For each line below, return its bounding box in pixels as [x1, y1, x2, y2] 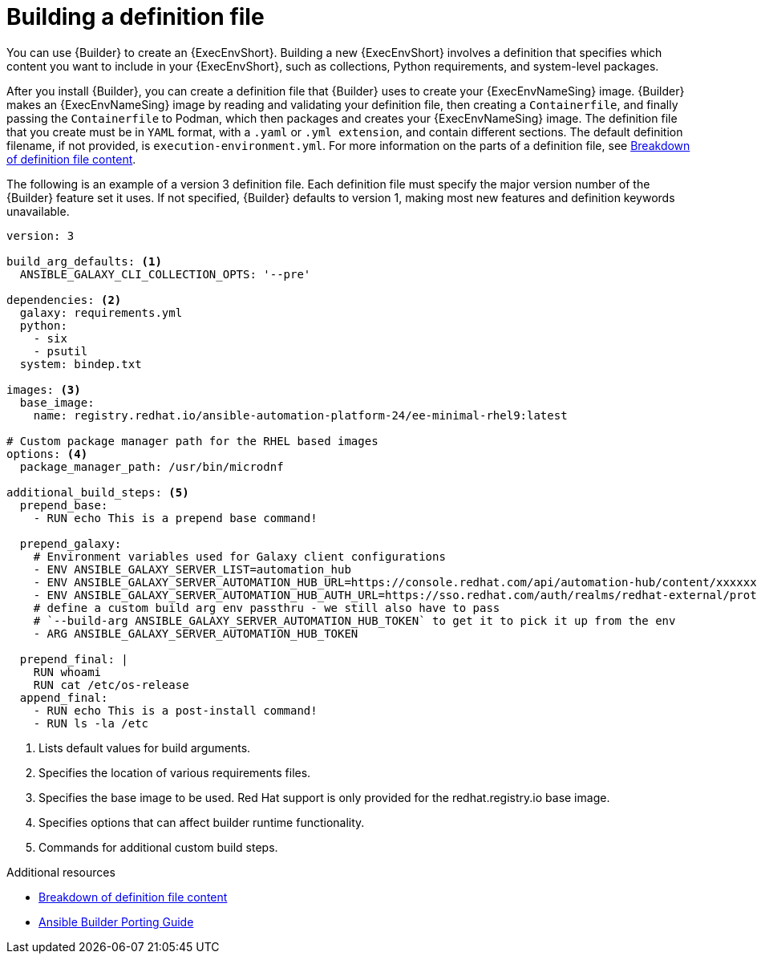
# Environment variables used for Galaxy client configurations [33, 549, 446, 563]
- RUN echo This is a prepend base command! [33, 511, 318, 525]
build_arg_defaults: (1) [6, 254, 162, 268]
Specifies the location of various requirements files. [38, 765, 311, 780]
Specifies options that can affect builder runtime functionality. [38, 815, 365, 829]
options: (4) [6, 447, 88, 460]
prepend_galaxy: [19, 537, 122, 550]
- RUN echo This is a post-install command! [33, 703, 318, 717]
